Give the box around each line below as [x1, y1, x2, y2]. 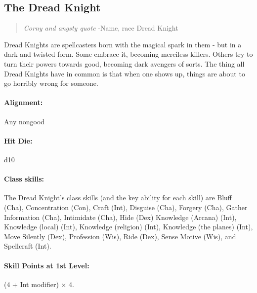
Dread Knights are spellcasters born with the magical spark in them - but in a [4, 39, 242, 49]
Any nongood [4, 116, 45, 126]
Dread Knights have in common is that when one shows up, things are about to [4, 68, 245, 78]
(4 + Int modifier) [4, 279, 59, 289]
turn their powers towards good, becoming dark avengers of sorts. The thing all [4, 58, 245, 69]
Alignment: [4, 97, 43, 108]
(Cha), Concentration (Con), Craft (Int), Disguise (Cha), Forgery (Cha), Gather [4, 202, 248, 212]
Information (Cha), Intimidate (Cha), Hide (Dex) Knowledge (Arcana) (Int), [4, 212, 237, 222]
